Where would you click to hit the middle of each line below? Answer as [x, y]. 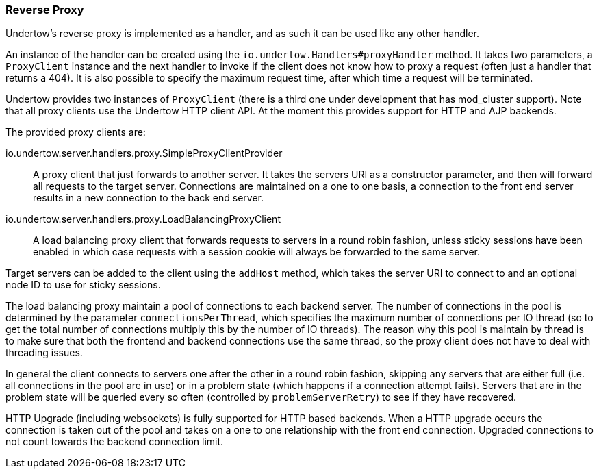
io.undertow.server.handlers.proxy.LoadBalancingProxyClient [143, 219]
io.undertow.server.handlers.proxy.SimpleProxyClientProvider [144, 153]
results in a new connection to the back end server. [148, 198]
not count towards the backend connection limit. [115, 442]
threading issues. [44, 353]
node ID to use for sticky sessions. [83, 285]
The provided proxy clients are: [76, 132]
